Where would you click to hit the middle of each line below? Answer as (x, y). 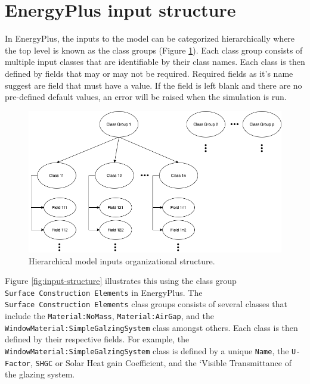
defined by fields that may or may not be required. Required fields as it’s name (149, 73)
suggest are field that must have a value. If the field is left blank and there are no (154, 85)
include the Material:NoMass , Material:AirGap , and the (109, 316)
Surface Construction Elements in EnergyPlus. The (104, 292)
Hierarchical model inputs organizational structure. (122, 260)
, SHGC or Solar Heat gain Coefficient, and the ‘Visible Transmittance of (161, 362)
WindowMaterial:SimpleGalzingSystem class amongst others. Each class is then (151, 327)
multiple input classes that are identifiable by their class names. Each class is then (155, 62)
